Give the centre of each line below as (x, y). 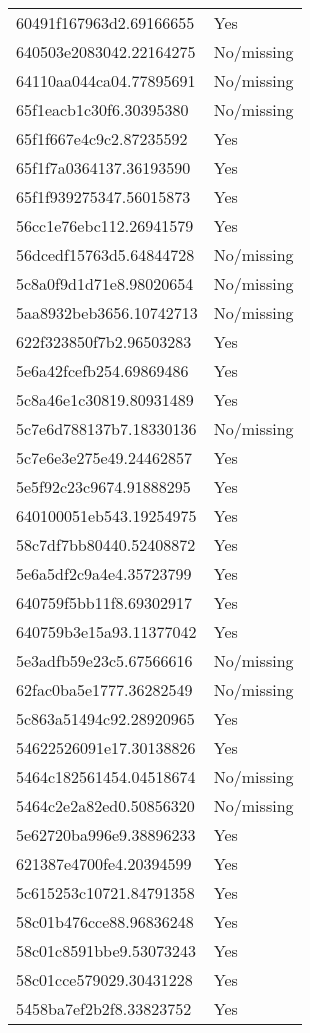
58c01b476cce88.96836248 (105, 921)
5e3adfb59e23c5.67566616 (104, 660)
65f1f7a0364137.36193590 (103, 167)
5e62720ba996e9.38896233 (106, 834)
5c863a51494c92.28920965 (105, 718)
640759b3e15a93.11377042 (106, 631)
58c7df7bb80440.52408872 (106, 544)
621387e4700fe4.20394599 (104, 863)
